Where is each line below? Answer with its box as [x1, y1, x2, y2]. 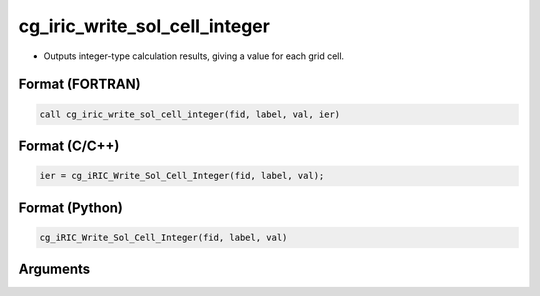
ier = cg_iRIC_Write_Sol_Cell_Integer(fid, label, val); [39, 170, 325, 182]
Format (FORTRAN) [18, 76, 141, 93]
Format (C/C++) [18, 137, 120, 154]
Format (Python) [18, 199, 124, 216]
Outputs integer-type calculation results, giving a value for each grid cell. [43, 50, 345, 62]
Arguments [18, 261, 91, 278]
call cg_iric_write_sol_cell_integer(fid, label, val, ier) [39, 108, 341, 120]
